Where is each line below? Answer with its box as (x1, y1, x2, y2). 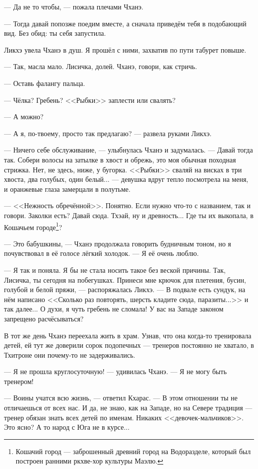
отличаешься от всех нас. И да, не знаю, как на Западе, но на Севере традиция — (4, 402, 253, 413)
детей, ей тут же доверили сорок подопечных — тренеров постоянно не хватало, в (4, 340, 254, 350)
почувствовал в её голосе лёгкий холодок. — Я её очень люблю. (4, 248, 199, 258)
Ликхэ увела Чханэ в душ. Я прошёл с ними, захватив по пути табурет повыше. (4, 44, 247, 55)
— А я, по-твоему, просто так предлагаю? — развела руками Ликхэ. (4, 128, 212, 138)
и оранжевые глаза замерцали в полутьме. (4, 183, 130, 194)
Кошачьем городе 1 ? (4, 220, 63, 232)
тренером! (4, 376, 34, 386)
